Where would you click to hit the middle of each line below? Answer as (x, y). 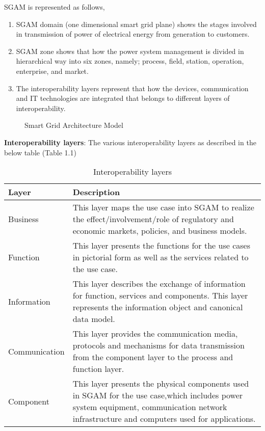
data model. (94, 319)
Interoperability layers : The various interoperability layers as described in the (130, 142)
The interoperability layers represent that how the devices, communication (132, 88)
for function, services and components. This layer (160, 295)
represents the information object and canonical (158, 307)
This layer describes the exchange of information (159, 284)
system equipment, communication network (150, 407)
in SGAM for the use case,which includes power (158, 395)
